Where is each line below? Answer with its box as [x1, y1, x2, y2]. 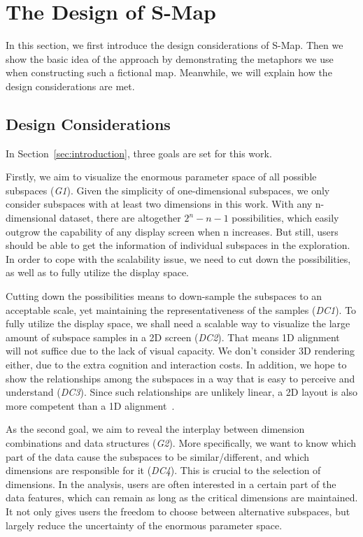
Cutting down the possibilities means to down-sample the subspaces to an [6, 289, 322, 303]
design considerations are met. [6, 78, 135, 93]
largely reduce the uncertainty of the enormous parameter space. [6, 517, 283, 532]
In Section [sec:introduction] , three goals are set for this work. [6, 145, 272, 160]
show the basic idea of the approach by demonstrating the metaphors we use [6, 51, 334, 66]
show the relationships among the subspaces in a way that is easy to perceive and [6, 371, 355, 385]
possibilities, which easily [232, 210, 339, 225]
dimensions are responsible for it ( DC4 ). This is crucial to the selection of [6, 463, 321, 478]
